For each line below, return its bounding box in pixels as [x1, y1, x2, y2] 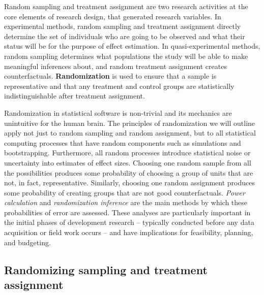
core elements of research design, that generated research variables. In [4, 11, 221, 21]
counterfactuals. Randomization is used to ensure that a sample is [4, 71, 217, 81]
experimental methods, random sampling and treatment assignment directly [4, 21, 241, 31]
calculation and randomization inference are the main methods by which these [4, 197, 248, 208]
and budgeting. [4, 237, 51, 247]
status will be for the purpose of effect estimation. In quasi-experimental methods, [4, 41, 260, 51]
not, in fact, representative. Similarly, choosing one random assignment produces [4, 177, 255, 188]
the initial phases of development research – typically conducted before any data [4, 217, 254, 227]
